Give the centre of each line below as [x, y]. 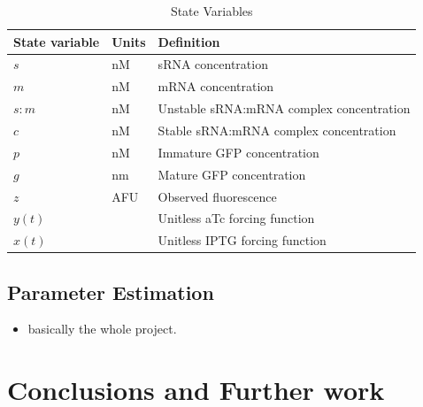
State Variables [211, 11]
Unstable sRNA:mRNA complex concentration [284, 108]
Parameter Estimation [111, 292]
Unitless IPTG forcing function [242, 240]
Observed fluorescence [217, 196]
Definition [189, 41]
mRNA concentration [216, 86]
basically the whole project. [102, 329]
